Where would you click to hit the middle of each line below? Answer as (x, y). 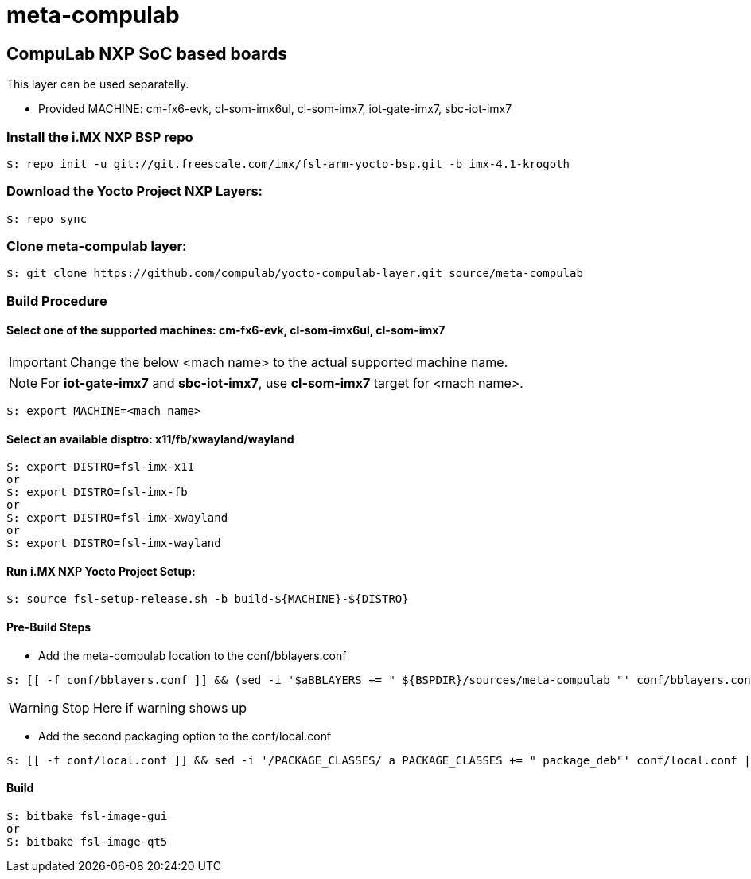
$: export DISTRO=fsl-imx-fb (97, 492)
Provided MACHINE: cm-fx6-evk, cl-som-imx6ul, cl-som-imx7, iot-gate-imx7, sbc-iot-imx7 (275, 109)
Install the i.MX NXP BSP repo (100, 137)
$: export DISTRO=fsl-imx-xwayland (117, 518)
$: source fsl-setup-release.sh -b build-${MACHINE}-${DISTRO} (208, 599)
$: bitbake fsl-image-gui (87, 816)
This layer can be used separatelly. (98, 84)
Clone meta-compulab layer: (97, 246)
